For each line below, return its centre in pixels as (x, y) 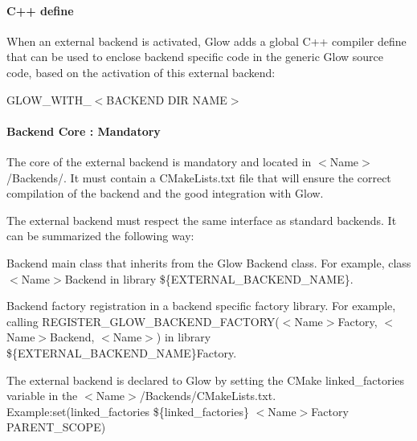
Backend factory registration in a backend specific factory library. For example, (201, 306)
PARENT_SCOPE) (56, 427)
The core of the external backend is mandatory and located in (159, 161)
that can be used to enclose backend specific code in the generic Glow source (195, 57)
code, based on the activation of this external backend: (141, 72)
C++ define (40, 10)
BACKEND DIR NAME (167, 99)
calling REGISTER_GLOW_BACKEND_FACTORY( (143, 321)
